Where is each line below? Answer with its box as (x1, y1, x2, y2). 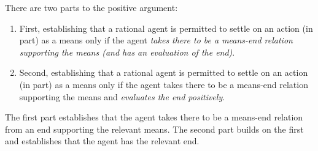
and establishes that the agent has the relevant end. (5, 134, 200, 147)
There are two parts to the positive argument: (5, 1, 178, 13)
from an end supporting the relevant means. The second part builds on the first (5, 122, 304, 135)
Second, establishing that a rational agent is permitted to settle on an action (19, 66, 308, 79)
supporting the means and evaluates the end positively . (19, 90, 225, 103)
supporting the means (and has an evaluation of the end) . (19, 45, 235, 58)
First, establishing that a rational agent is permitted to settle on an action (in (19, 21, 313, 34)
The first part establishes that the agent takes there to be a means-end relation (5, 111, 303, 123)
